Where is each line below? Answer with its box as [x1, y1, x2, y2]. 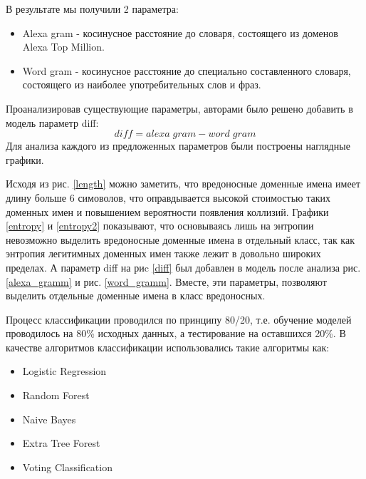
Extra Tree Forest [22, 436, 100, 450]
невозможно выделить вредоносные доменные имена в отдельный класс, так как [6, 232, 355, 247]
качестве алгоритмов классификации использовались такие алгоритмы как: [6, 339, 330, 354]
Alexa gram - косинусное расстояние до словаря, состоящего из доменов [22, 25, 338, 40]
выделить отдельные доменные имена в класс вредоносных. [6, 288, 266, 303]
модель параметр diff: [6, 115, 99, 130]
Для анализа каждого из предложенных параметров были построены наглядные [6, 138, 350, 153]
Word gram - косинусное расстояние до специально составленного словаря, [22, 63, 351, 78]
